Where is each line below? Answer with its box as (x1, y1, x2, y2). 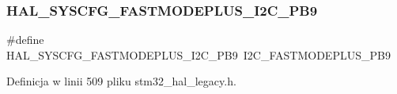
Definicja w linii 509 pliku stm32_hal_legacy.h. (6, 73, 236, 89)
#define (6, 31, 44, 48)
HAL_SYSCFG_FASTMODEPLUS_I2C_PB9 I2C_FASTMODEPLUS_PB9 (6, 46, 391, 63)
